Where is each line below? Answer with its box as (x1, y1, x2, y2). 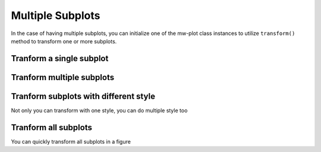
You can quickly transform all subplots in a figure (11, 138, 131, 145)
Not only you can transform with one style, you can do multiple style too (11, 107, 188, 114)
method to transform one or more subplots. (11, 37, 117, 45)
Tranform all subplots (11, 122, 92, 132)
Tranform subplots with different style (11, 91, 156, 101)
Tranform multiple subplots (11, 72, 115, 83)
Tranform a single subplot (11, 53, 109, 64)
